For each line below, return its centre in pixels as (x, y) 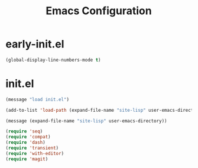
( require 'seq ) (24, 131)
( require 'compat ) (28, 137)
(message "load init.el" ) (37, 99)
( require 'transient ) (32, 148)
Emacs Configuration (99, 11)
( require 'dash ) (25, 143)
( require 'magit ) (27, 159)
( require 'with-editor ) (35, 153)
